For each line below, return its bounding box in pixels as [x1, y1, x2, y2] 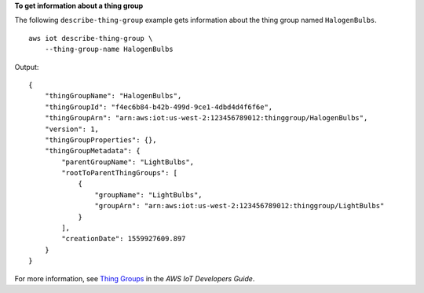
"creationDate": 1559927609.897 [61, 234, 186, 244]
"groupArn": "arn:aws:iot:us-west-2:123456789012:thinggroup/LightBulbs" [94, 201, 385, 211]
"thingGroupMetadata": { [44, 146, 141, 156]
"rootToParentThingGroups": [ [61, 169, 178, 178]
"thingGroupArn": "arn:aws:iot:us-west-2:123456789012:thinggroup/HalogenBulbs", [44, 114, 368, 123]
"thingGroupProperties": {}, [44, 135, 157, 145]
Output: [14, 62, 39, 71]
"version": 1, [44, 124, 100, 134]
